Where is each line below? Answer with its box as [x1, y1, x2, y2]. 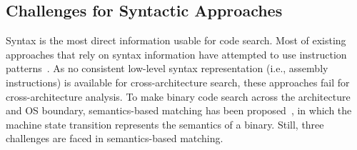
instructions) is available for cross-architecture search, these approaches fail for [6, 74, 350, 89]
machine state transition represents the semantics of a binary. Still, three [6, 116, 324, 131]
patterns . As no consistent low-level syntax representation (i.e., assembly [6, 61, 328, 76]
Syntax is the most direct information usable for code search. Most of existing [6, 33, 346, 48]
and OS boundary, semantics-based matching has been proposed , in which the [6, 103, 352, 118]
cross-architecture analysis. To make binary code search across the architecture [6, 89, 351, 104]
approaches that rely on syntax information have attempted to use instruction [6, 46, 347, 61]
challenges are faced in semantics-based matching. [6, 131, 223, 146]
